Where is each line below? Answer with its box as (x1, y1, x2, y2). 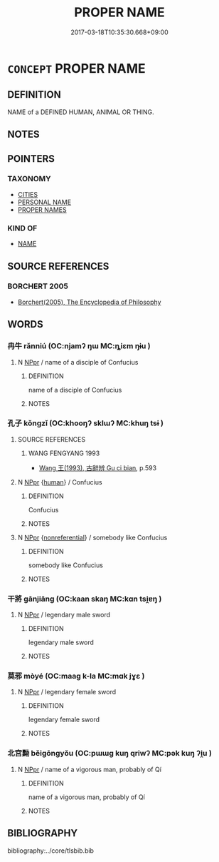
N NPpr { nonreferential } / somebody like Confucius (17, 533, 168, 542)
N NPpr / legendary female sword (17, 688, 117, 696)
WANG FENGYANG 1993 (28, 449, 100, 457)
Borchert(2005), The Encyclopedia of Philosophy (17, 298, 161, 306)
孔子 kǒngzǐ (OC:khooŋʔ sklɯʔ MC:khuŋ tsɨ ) (7, 418, 164, 428)
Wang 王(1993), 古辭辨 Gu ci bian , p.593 (38, 463, 157, 472)
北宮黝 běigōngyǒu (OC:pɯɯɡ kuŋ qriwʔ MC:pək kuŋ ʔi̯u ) (7, 749, 212, 759)
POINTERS (7, 153, 55, 165)
